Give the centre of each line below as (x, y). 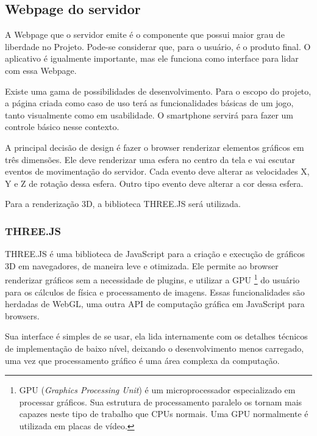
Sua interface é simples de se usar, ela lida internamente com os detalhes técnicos (156, 336)
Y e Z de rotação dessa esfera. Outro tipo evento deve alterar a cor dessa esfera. (154, 183)
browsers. (22, 315)
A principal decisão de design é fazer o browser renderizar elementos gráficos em (155, 147)
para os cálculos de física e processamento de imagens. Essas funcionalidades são (155, 292)
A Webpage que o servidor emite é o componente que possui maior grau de (145, 35)
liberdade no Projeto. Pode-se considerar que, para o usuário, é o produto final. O (158, 46)
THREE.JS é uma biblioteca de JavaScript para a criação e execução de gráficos (155, 254)
